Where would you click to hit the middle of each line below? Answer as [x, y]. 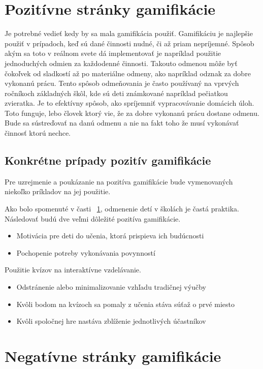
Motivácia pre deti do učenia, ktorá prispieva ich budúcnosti [110, 236]
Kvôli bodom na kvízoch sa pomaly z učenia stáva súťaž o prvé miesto [126, 304]
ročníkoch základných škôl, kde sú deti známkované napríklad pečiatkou [116, 93]
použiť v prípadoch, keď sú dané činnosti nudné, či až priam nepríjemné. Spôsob [129, 43]
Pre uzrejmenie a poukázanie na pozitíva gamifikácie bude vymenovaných [119, 181]
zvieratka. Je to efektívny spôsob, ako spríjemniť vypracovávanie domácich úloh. [129, 103]
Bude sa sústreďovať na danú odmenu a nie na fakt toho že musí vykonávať [122, 123]
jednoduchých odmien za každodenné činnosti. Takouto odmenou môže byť [121, 63]
